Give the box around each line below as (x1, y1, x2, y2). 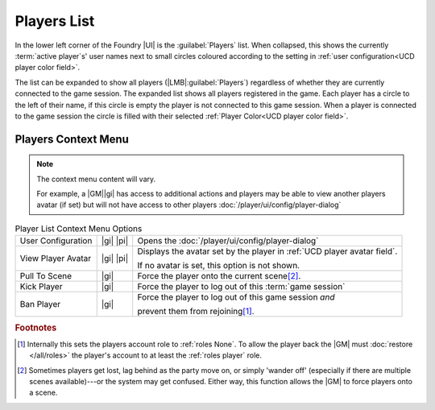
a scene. (29, 387, 58, 398)
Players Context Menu (14, 132, 129, 146)
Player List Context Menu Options (14, 223, 143, 234)
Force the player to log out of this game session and (137, 292, 335, 303)
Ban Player (19, 299, 61, 310)
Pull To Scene (19, 271, 72, 282)
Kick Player (19, 281, 63, 292)
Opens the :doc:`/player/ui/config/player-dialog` (137, 235, 319, 246)
